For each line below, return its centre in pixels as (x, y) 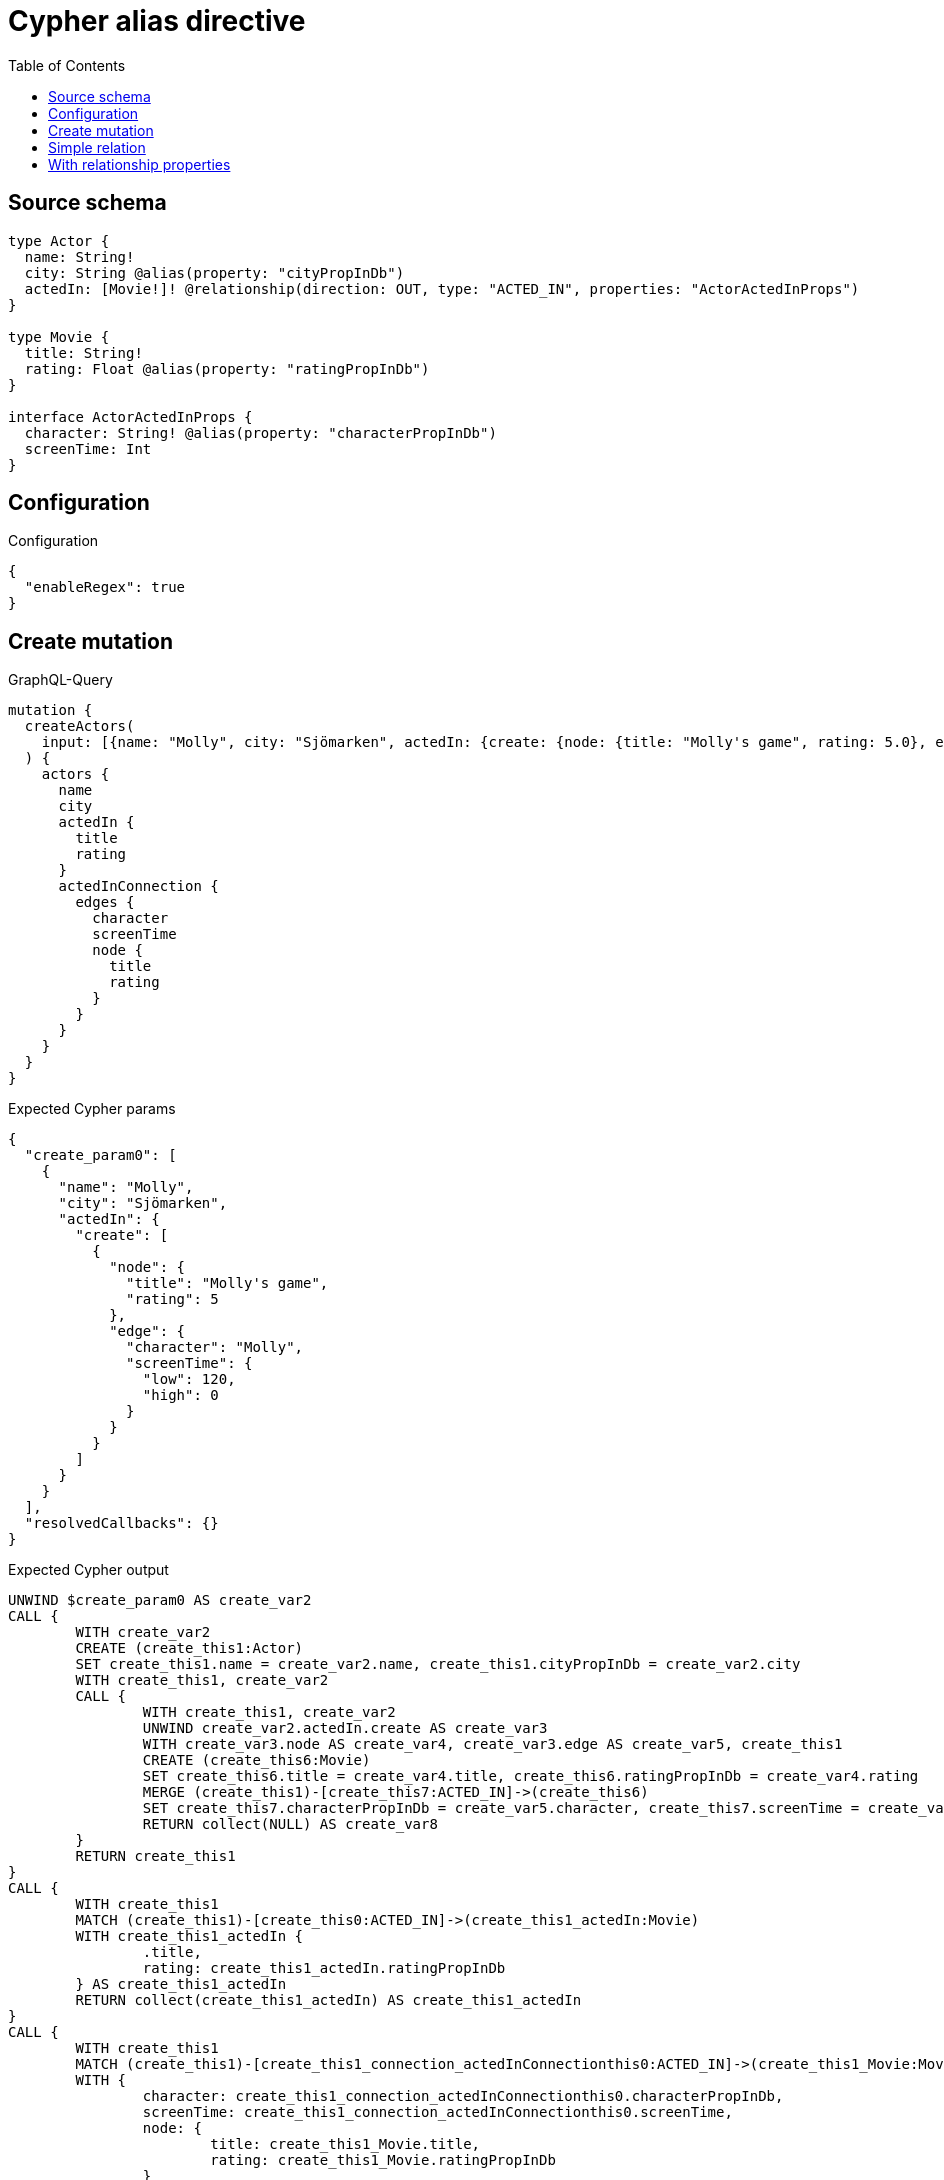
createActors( (79, 726)
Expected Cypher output (88, 1570)
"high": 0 (180, 1395)
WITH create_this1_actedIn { (189, 1936)
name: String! (79, 256)
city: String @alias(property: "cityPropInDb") (214, 272)
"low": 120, (189, 1379)
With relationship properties (139, 164)
